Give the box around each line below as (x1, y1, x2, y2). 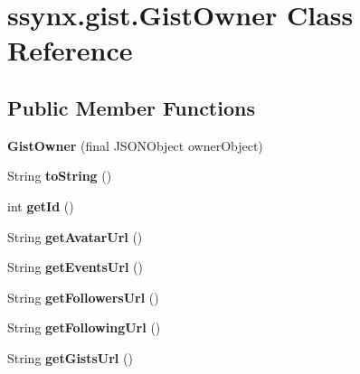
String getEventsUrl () (7, 257, 143, 276)
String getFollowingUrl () (7, 318, 161, 337)
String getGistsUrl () (7, 348, 133, 367)
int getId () (7, 196, 74, 215)
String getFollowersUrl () (7, 287, 159, 306)
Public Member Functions (7, 93, 255, 121)
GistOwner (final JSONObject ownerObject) (7, 136, 263, 154)
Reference (7, 32, 133, 69)
